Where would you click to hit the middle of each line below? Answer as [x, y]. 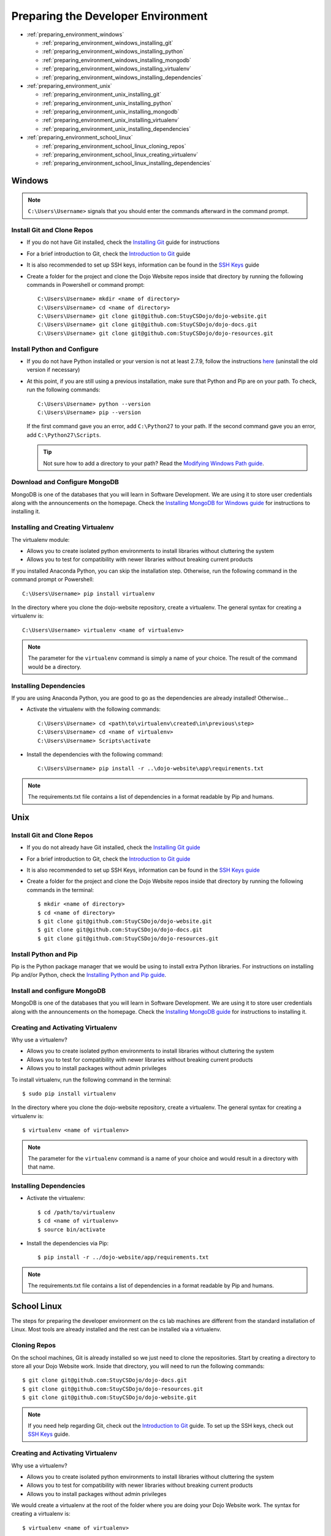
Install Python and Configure [55, 349]
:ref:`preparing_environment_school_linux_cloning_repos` [114, 146]
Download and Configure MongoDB [65, 482]
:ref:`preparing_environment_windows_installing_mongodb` [116, 60]
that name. [41, 1167]
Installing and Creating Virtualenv [63, 527]
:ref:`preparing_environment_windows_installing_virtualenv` [117, 69]
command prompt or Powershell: [53, 579]
